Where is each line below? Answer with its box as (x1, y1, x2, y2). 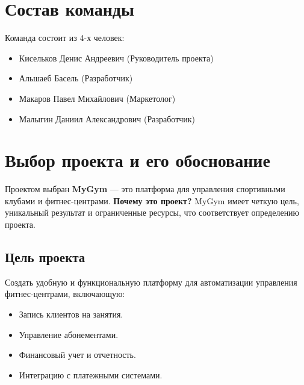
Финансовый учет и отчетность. (19, 348, 136, 361)
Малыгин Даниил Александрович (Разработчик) (19, 112, 196, 125)
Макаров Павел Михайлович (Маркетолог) (19, 92, 176, 104)
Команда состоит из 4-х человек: (5, 31, 125, 44)
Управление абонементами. (19, 328, 119, 340)
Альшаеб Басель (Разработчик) (19, 72, 133, 84)
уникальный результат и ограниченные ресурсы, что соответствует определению (5, 206, 300, 219)
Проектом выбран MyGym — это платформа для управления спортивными (5, 183, 285, 195)
